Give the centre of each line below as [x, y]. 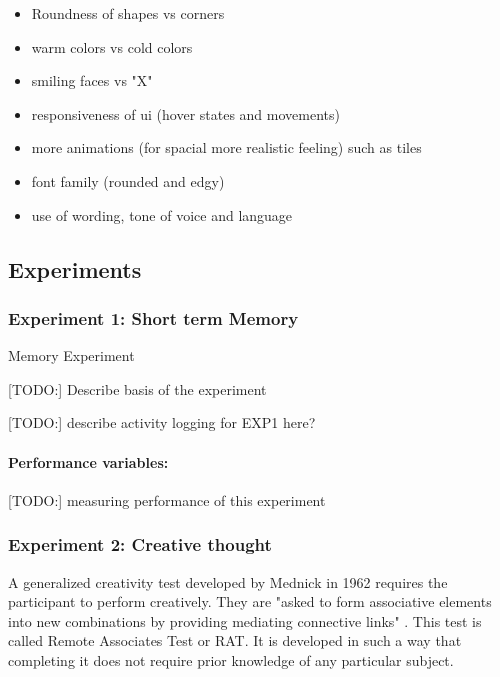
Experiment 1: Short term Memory [153, 317]
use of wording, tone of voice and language [162, 214]
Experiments [75, 268]
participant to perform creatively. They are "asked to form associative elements [250, 601]
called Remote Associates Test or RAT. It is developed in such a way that [235, 640]
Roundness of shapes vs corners [128, 13]
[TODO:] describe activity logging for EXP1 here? [162, 422]
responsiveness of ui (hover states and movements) [185, 113]
